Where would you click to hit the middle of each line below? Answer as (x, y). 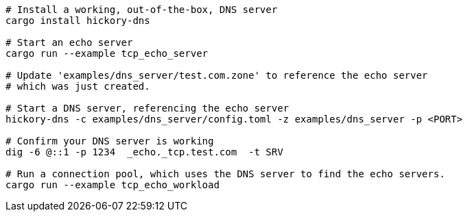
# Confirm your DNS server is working (110, 141)
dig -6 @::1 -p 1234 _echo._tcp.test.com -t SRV (144, 152)
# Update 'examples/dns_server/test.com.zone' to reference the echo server (217, 75)
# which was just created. (78, 86)
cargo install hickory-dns (78, 21)
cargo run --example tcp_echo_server (107, 53)
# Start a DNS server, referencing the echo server (148, 108)
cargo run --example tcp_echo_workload (113, 185)
